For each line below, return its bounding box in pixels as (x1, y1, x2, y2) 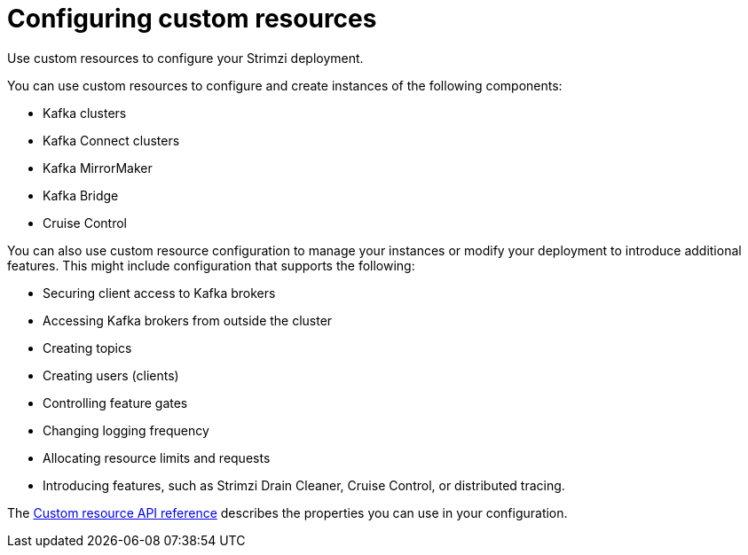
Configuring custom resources (7, 4, 377, 34)
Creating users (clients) (43, 367, 179, 383)
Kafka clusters (43, 105, 127, 121)
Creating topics (43, 340, 132, 356)
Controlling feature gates (43, 395, 188, 410)
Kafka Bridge (43, 187, 119, 203)
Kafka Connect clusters (43, 132, 180, 148)
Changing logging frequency (43, 422, 209, 438)
